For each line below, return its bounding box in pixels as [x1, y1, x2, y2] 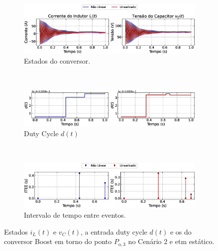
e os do [170, 226, 192, 237]
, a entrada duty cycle [80, 226, 147, 237]
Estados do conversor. [24, 56, 91, 66]
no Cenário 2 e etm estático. [128, 236, 215, 247]
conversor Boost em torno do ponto [4, 236, 112, 247]
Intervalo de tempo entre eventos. [24, 210, 126, 220]
